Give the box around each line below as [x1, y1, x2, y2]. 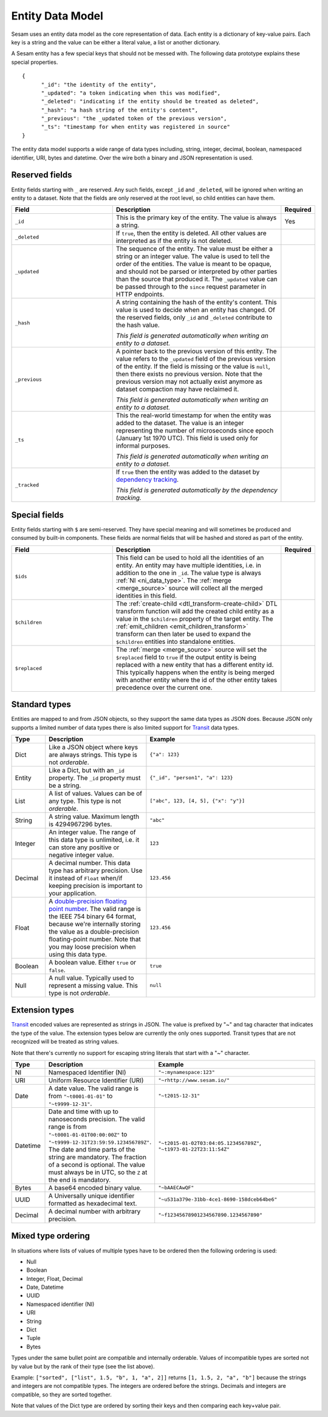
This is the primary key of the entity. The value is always [115, 213, 277, 222]
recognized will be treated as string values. [11, 1038, 119, 1045]
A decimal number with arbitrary [48, 1207, 141, 1215]
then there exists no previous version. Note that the [115, 370, 262, 378]
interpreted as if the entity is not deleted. [115, 237, 233, 245]
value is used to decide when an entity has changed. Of [115, 306, 276, 314]
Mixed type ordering [11, 1231, 91, 1241]
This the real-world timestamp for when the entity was [115, 411, 272, 420]
